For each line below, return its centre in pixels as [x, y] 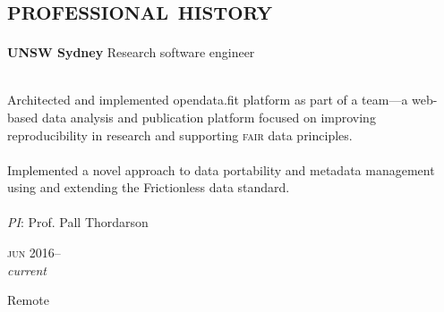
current [27, 270]
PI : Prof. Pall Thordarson [78, 222]
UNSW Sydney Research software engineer [131, 52]
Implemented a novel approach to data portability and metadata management [221, 169]
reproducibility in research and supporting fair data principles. [180, 135]
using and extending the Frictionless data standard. [149, 187]
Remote [28, 300]
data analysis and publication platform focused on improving [209, 117]
